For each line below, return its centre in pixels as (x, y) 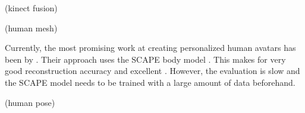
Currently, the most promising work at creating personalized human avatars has (150, 48)
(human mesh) (31, 28)
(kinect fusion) (31, 8)
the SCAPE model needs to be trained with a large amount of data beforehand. (150, 82)
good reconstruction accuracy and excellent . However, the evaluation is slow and (152, 71)
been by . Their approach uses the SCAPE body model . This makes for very (145, 59)
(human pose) (30, 102)
